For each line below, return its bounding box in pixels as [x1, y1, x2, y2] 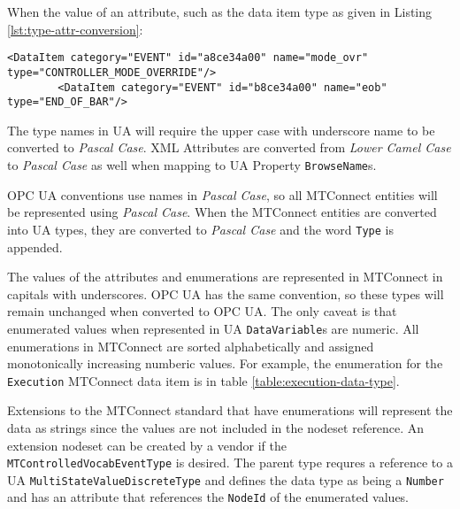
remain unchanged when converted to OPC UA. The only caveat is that [7, 302, 397, 320]
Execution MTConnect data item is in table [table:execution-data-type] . [7, 371, 400, 389]
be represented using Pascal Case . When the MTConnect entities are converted [7, 203, 437, 221]
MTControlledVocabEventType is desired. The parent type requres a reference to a [7, 453, 453, 472]
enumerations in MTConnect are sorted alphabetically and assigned [7, 336, 374, 355]
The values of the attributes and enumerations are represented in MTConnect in [7, 267, 443, 286]
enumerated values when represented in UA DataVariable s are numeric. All [7, 319, 419, 337]
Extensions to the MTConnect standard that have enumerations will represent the [7, 401, 453, 420]
